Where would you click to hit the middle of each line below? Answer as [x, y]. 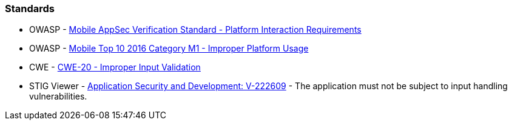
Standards [30, 8]
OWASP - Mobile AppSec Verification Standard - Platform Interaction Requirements [195, 30]
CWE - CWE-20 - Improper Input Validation [115, 67]
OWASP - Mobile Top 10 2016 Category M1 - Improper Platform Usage [169, 49]
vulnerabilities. [58, 96]
